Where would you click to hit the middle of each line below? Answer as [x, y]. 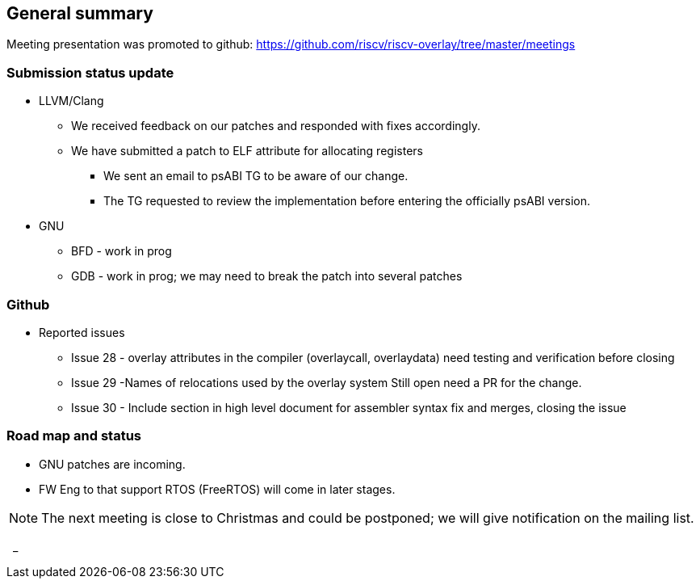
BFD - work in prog [122, 251]
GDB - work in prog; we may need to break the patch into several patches [267, 276]
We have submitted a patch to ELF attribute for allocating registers [247, 151]
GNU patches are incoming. [112, 464]
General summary [80, 13]
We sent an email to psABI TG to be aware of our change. [256, 176]
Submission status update [90, 72]
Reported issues [82, 332]
